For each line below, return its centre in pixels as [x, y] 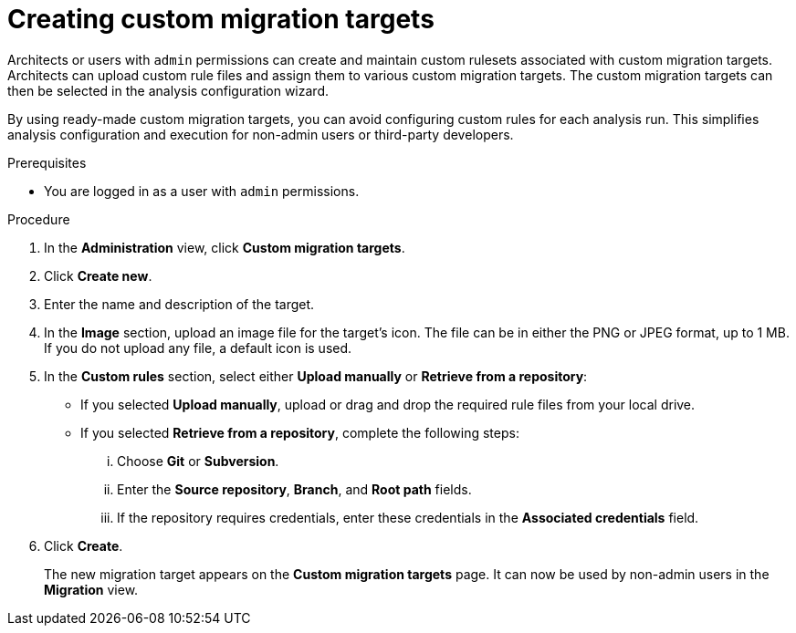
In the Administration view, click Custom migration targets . [225, 247]
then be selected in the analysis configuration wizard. [168, 90]
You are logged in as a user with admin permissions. [202, 191]
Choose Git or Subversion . [198, 461]
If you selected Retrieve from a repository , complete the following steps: [300, 432]
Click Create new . [98, 275]
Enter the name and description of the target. [179, 304]
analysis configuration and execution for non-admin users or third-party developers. [261, 134]
